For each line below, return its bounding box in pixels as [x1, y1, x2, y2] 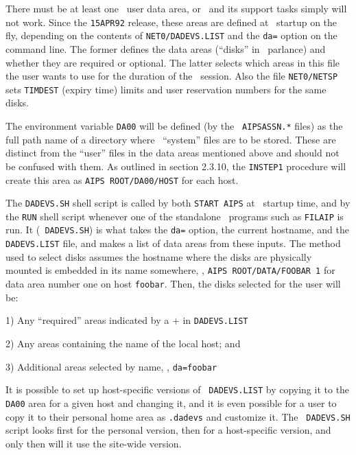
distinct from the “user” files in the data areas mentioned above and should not [5, 145, 340, 160]
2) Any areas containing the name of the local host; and [5, 336, 241, 350]
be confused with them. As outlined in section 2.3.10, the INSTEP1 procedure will [5, 159, 346, 173]
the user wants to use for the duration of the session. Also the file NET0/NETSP [5, 69, 338, 83]
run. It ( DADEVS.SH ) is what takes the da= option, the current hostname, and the [5, 222, 349, 237]
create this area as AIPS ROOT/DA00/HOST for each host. [5, 172, 239, 187]
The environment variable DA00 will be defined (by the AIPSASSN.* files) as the [5, 119, 343, 132]
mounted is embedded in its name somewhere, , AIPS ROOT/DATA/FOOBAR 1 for [5, 263, 335, 277]
